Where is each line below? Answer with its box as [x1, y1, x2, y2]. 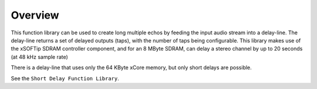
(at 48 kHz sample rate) [11, 53, 69, 60]
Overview [11, 9, 59, 22]
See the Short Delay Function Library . [11, 74, 120, 81]
